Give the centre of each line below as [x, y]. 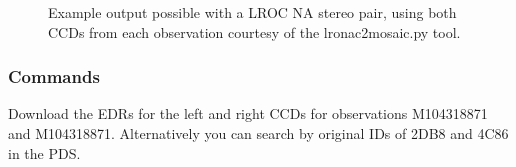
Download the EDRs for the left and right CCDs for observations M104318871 [248, 113]
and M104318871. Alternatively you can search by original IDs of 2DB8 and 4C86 [258, 133]
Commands [54, 76]
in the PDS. [44, 152]
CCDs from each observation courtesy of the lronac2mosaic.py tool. [254, 31]
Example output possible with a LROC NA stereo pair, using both [252, 12]
